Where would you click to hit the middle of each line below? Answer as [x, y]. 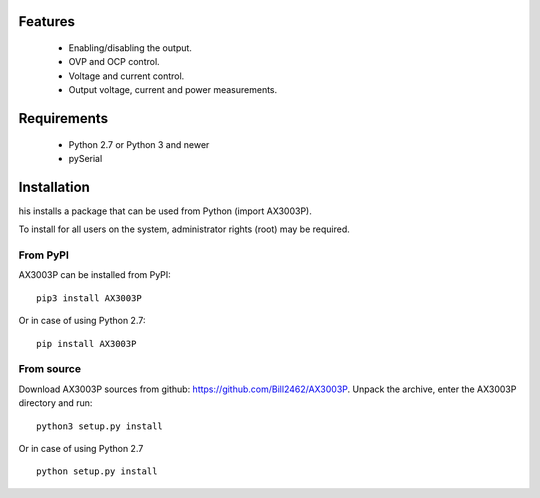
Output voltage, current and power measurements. [173, 90]
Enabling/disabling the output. [130, 48]
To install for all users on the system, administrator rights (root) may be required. [184, 229]
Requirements [63, 118]
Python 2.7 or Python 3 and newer [139, 144]
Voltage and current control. [126, 76]
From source [50, 369]
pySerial [85, 158]
